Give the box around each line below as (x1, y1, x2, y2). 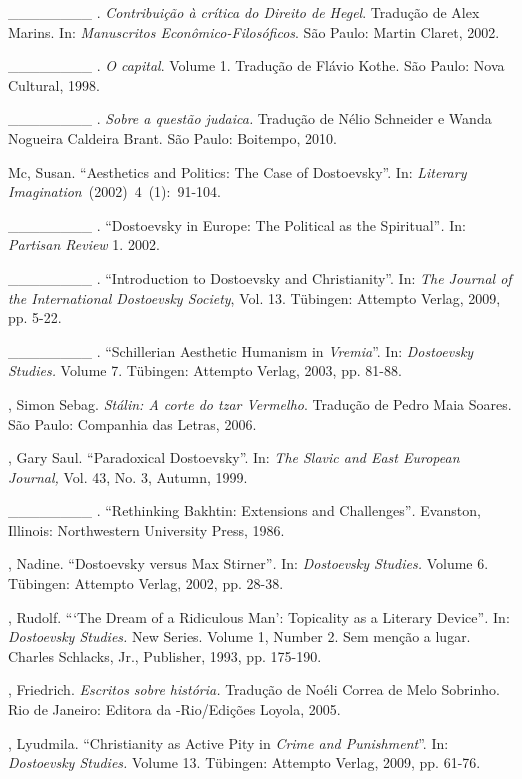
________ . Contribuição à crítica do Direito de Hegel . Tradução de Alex (8, 2, 480, 22)
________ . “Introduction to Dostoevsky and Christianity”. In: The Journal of (8, 267, 512, 288)
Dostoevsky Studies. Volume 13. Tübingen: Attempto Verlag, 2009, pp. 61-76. (8, 752, 481, 773)
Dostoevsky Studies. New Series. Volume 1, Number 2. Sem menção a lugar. (8, 626, 471, 647)
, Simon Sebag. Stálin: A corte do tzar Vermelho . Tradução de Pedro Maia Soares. (8, 393, 512, 414)
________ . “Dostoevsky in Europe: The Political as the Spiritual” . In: (8, 214, 466, 235)
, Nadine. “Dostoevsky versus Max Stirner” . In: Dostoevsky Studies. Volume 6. (8, 553, 489, 574)
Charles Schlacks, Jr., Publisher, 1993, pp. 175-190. (8, 645, 322, 666)
